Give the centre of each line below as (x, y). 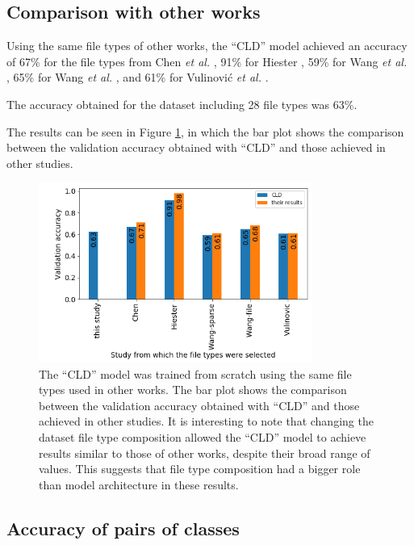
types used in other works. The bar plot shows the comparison (193, 390)
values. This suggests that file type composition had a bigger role (200, 469)
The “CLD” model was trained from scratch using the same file (195, 373)
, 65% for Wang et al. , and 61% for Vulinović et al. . (138, 77)
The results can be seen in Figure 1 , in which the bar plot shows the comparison (205, 131)
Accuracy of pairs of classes (123, 528)
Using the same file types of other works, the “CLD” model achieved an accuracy (207, 46)
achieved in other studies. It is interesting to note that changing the (206, 421)
